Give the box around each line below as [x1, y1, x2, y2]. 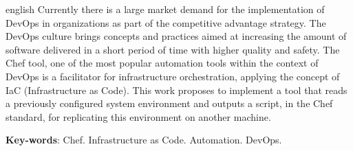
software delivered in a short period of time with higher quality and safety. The [6, 42, 340, 56]
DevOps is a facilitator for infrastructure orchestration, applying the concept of [6, 69, 340, 83]
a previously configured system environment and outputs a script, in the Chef [6, 96, 333, 111]
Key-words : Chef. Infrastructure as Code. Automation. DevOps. [6, 132, 282, 147]
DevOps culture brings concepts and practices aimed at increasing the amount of [6, 29, 347, 43]
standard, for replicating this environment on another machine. [6, 109, 271, 124]
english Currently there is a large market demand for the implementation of [6, 2, 325, 16]
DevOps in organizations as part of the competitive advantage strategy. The [6, 15, 326, 30]
